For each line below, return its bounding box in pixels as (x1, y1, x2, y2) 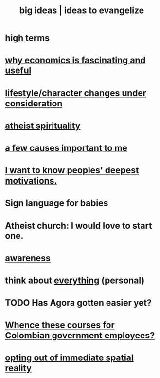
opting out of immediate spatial (5, 352, 134, 363)
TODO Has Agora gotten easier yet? (5, 297, 152, 309)
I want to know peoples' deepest (5, 165, 139, 176)
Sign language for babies (5, 198, 108, 209)
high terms (5, 32, 50, 43)
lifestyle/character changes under (5, 87, 147, 99)
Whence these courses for (5, 320, 115, 331)
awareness (5, 252, 51, 264)
